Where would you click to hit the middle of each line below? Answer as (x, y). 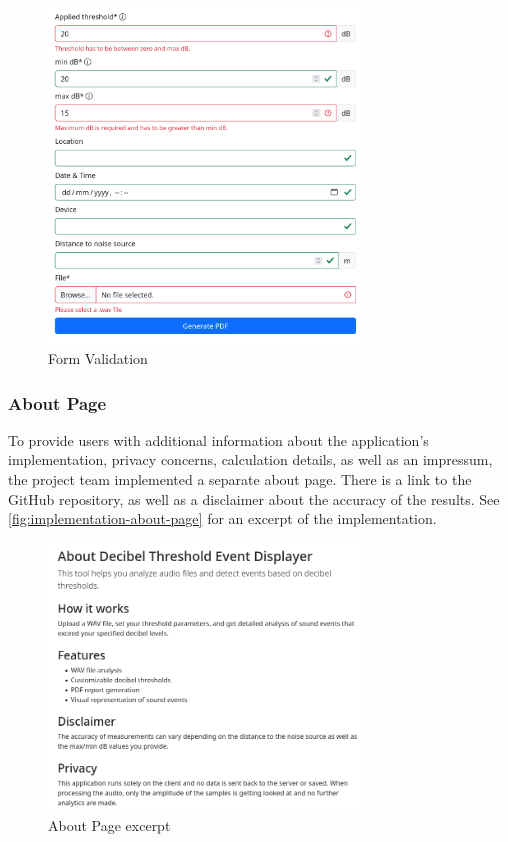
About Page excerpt (109, 824)
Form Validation (98, 357)
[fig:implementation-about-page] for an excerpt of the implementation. (222, 518)
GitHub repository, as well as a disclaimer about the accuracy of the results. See (254, 498)
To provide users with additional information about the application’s (218, 439)
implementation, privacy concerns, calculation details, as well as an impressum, (250, 459)
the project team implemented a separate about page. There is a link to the (240, 478)
